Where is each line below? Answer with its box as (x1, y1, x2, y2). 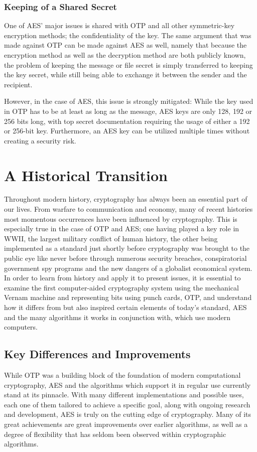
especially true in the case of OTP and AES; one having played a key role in (4, 223, 239, 234)
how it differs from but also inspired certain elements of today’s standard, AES (4, 302, 247, 312)
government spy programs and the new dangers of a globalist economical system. (4, 262, 252, 273)
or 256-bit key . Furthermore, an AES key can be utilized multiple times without (4, 125, 250, 136)
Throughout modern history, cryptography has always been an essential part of (4, 194, 247, 204)
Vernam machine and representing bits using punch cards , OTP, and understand (4, 292, 252, 303)
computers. (4, 322, 38, 332)
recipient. (4, 79, 33, 89)
